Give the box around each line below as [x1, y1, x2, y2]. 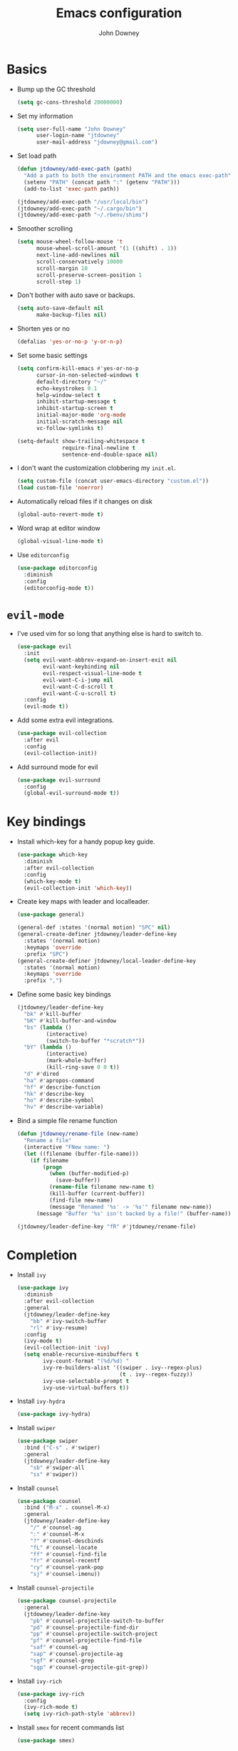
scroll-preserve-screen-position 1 [36, 271, 143, 279]
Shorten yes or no [16, 324, 71, 333]
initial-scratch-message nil [36, 418, 123, 426]
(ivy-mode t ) [24, 1337, 63, 1345]
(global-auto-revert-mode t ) [16, 511, 104, 519]
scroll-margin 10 [36, 264, 88, 272]
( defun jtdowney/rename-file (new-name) [16, 1130, 139, 1137]
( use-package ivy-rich [16, 1690, 85, 1697]
